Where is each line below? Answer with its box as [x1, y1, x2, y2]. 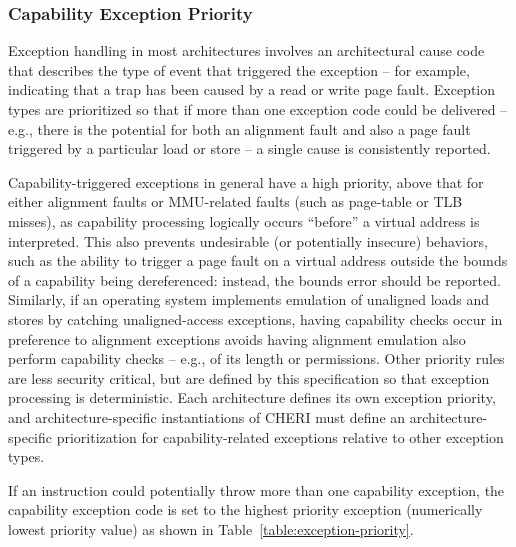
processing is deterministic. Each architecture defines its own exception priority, [8, 387, 496, 408]
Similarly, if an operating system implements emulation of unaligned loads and [8, 289, 490, 310]
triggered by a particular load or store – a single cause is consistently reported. [8, 138, 491, 159]
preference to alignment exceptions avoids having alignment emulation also [8, 328, 466, 349]
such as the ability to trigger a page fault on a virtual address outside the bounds [8, 250, 508, 271]
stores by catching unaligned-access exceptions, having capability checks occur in [8, 308, 503, 329]
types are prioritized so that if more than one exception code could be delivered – [8, 99, 508, 119]
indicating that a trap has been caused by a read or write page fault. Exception [8, 79, 496, 100]
